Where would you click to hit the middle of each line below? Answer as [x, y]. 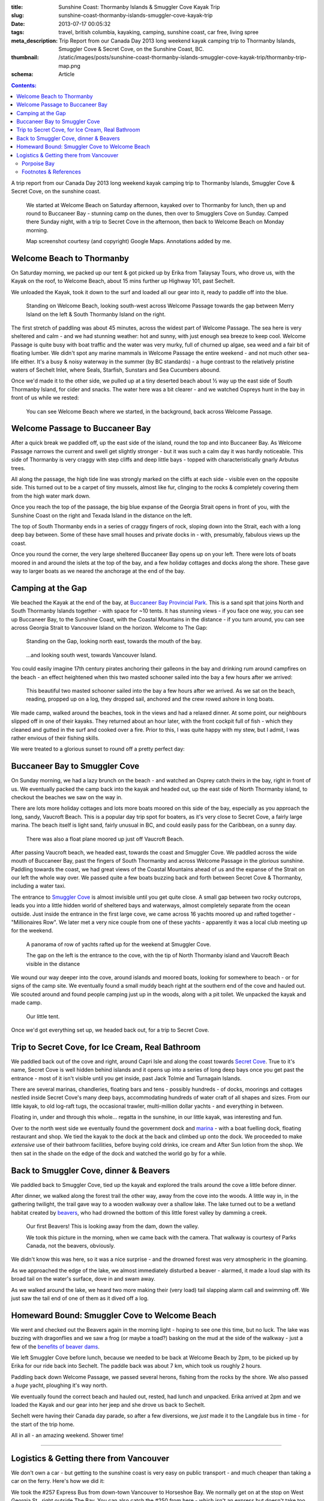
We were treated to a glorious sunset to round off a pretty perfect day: [98, 749]
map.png [70, 65]
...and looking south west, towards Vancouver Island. [91, 655]
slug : [17, 16]
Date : [18, 23]
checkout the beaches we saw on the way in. [67, 797]
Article [67, 74]
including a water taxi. [38, 886]
